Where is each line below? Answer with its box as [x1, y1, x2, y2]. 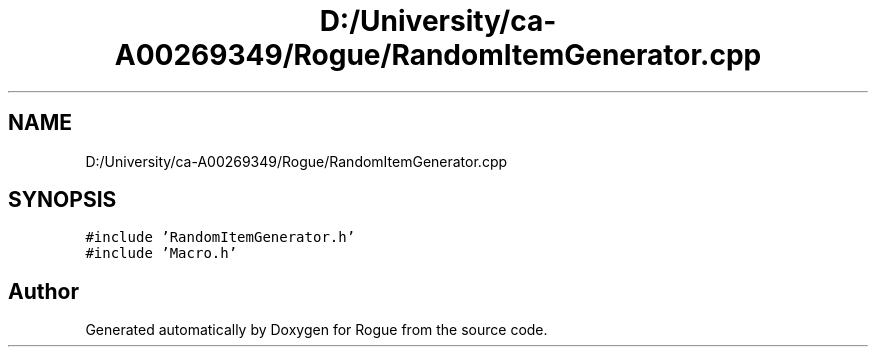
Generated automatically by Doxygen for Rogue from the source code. [85, 321, 548, 339]
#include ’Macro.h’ [85, 245, 238, 262]
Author [8, 278, 79, 304]
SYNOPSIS [8, 187, 117, 213]
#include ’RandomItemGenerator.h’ [85, 229, 356, 246]
